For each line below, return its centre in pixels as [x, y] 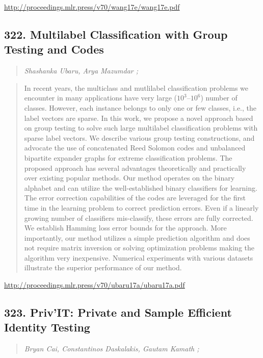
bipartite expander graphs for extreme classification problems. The [128, 157]
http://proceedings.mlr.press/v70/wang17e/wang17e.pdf [92, 7]
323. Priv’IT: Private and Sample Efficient [118, 312]
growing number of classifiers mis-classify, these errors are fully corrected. [139, 218]
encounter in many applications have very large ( [101, 98]
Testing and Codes [54, 49]
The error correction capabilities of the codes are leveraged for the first [135, 198]
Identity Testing [47, 327]
